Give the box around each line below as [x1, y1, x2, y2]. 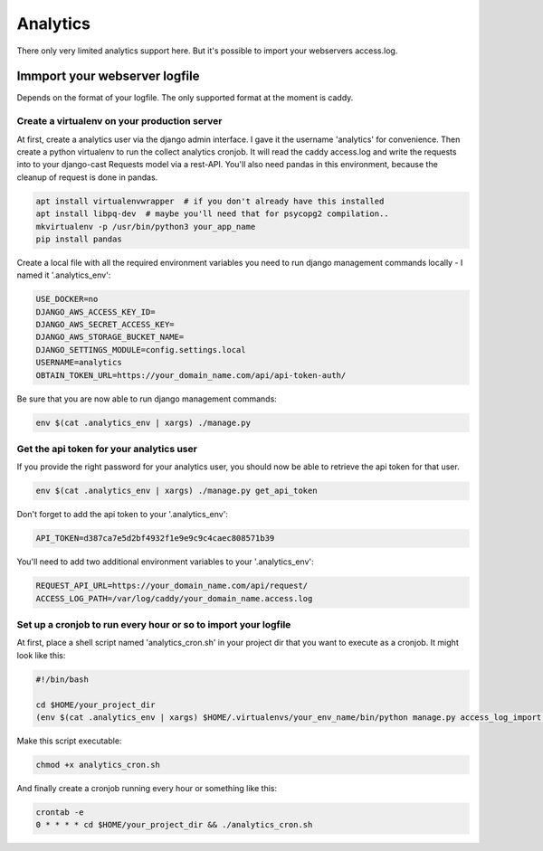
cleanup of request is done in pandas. [16, 172, 158, 183]
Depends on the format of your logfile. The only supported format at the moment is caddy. [16, 92, 354, 103]
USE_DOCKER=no [35, 294, 99, 305]
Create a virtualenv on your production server [16, 115, 223, 128]
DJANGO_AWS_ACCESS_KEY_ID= [35, 307, 156, 317]
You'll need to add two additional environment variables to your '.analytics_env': [16, 556, 314, 567]
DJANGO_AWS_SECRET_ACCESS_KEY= [35, 319, 176, 330]
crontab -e [35, 807, 84, 818]
